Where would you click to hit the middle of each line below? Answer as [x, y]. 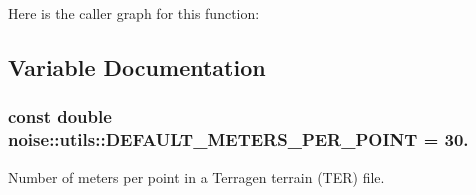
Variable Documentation [137, 66]
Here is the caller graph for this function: [134, 13]
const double [60, 116]
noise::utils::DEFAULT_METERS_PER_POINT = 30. [238, 139]
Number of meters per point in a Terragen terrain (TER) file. [196, 176]
